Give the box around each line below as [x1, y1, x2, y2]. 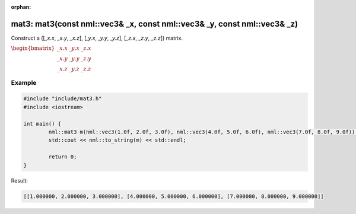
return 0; [48, 154, 77, 160]
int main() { [23, 120, 62, 127]
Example [11, 78, 37, 87]
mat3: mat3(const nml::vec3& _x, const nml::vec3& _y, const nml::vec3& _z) [11, 18, 298, 29]
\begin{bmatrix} [11, 45, 55, 52]
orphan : [11, 4, 31, 10]
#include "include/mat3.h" [23, 95, 102, 102]
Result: [11, 177, 28, 184]
